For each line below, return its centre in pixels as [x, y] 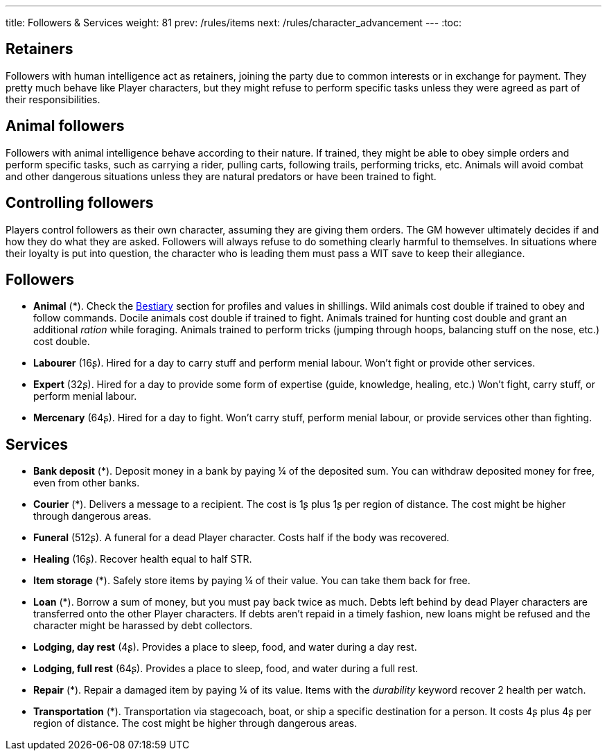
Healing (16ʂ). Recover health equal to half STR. [143, 559]
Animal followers [65, 126]
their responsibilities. [53, 99]
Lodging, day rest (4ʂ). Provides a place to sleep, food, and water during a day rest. [225, 647]
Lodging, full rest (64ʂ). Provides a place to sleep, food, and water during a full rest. [226, 669]
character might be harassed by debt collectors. [143, 626]
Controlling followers [80, 203]
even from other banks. [87, 483]
